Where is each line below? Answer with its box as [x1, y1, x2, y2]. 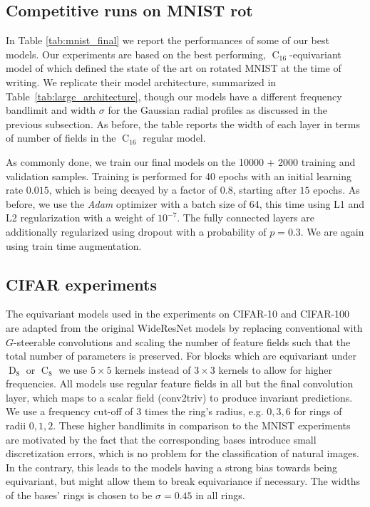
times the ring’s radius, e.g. [144, 404, 264, 419]
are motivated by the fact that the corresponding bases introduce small [6, 432, 317, 446]
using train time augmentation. [6, 238, 142, 253]
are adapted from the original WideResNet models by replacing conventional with [6, 320, 363, 335]
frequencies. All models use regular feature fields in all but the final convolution [6, 376, 354, 391]
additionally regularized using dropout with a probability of [6, 224, 267, 239]
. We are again [300, 224, 364, 239]
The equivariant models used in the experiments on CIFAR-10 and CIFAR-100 [6, 306, 350, 321]
